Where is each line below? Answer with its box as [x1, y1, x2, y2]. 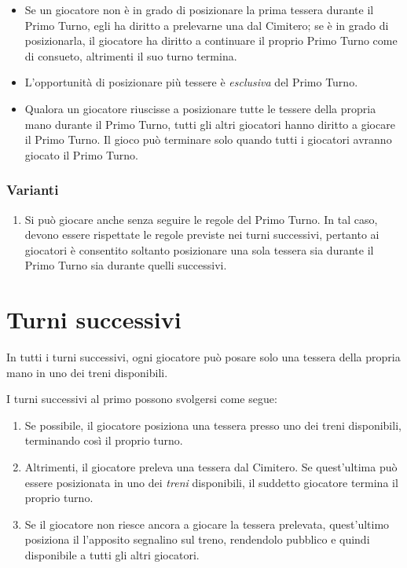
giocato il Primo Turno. [24, 146, 138, 163]
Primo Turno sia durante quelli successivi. [24, 257, 227, 273]
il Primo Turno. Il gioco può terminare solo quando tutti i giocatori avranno [24, 131, 392, 148]
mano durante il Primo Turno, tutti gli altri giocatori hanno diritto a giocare [24, 115, 395, 132]
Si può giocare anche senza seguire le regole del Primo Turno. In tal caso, [24, 211, 378, 227]
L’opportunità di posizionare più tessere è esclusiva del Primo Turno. [24, 74, 358, 90]
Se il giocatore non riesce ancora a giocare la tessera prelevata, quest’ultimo [24, 515, 390, 532]
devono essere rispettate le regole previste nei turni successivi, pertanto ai [24, 226, 379, 243]
